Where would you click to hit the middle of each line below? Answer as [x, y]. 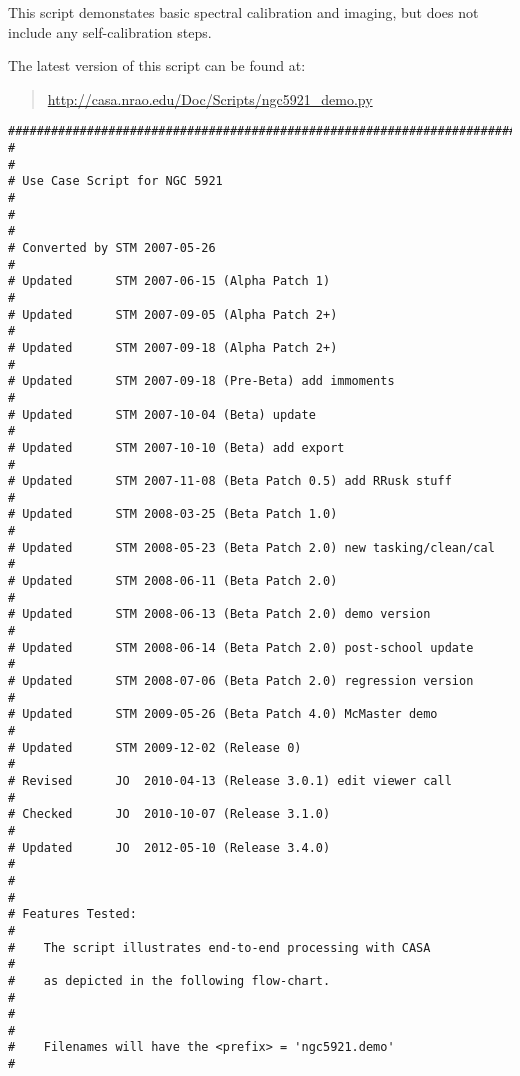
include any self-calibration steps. [110, 31]
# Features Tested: [72, 914]
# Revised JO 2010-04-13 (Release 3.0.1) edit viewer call [230, 780]
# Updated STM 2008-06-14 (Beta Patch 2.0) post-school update [241, 647]
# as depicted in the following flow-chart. [169, 980]
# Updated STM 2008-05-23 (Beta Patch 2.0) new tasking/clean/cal [251, 547]
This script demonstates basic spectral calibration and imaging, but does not [243, 12]
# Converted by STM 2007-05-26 [112, 247]
